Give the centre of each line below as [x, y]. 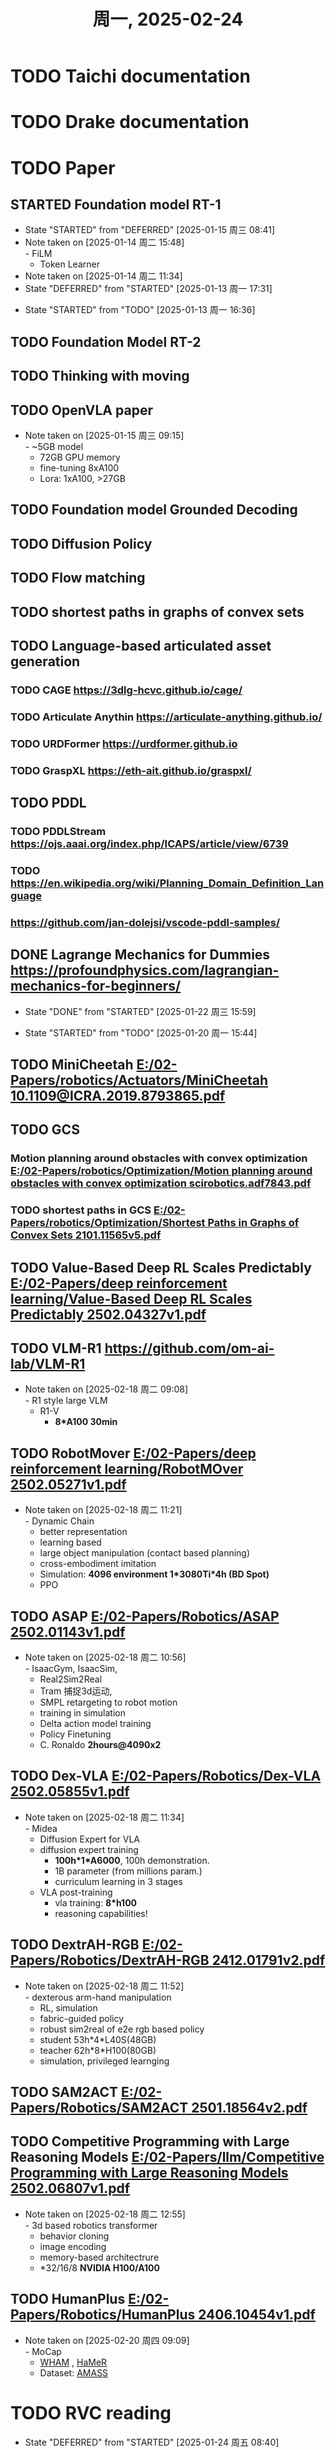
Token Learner [69, 264]
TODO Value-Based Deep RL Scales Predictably [161, 1267]
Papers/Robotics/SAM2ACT [99, 2108]
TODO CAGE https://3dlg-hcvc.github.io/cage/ [126, 690]
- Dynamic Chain [59, 1521]
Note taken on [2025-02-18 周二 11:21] [103, 1510]
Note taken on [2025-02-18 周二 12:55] [105, 2214]
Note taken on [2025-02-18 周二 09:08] [106, 1389]
